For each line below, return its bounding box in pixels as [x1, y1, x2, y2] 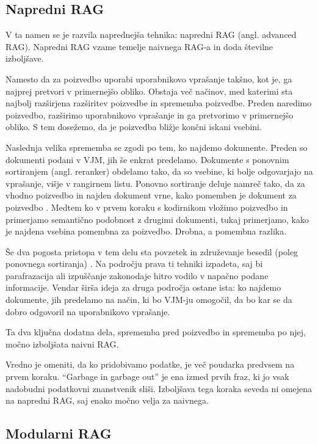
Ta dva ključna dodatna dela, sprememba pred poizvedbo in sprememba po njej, [5, 326, 306, 338]
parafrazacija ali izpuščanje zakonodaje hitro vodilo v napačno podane [5, 269, 269, 282]
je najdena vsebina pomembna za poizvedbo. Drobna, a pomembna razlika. [5, 225, 287, 238]
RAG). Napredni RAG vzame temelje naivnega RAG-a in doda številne [5, 40, 273, 53]
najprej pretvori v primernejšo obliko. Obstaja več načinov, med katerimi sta [5, 84, 293, 97]
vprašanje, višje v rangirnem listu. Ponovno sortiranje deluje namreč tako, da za [5, 177, 305, 189]
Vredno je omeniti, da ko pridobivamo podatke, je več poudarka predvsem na [5, 358, 295, 371]
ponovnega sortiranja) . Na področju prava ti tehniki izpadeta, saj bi [5, 257, 263, 270]
